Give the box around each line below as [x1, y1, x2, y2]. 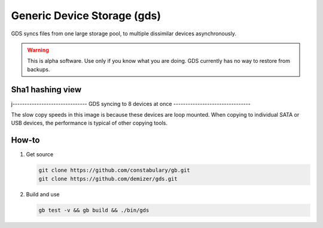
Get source [26, 151, 54, 158]
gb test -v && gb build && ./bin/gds [38, 206, 150, 214]
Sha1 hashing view [11, 84, 82, 95]
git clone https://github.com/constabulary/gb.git [38, 167, 191, 174]
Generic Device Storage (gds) [11, 9, 161, 22]
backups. [27, 66, 50, 73]
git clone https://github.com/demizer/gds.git [38, 175, 178, 182]
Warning [27, 46, 49, 53]
